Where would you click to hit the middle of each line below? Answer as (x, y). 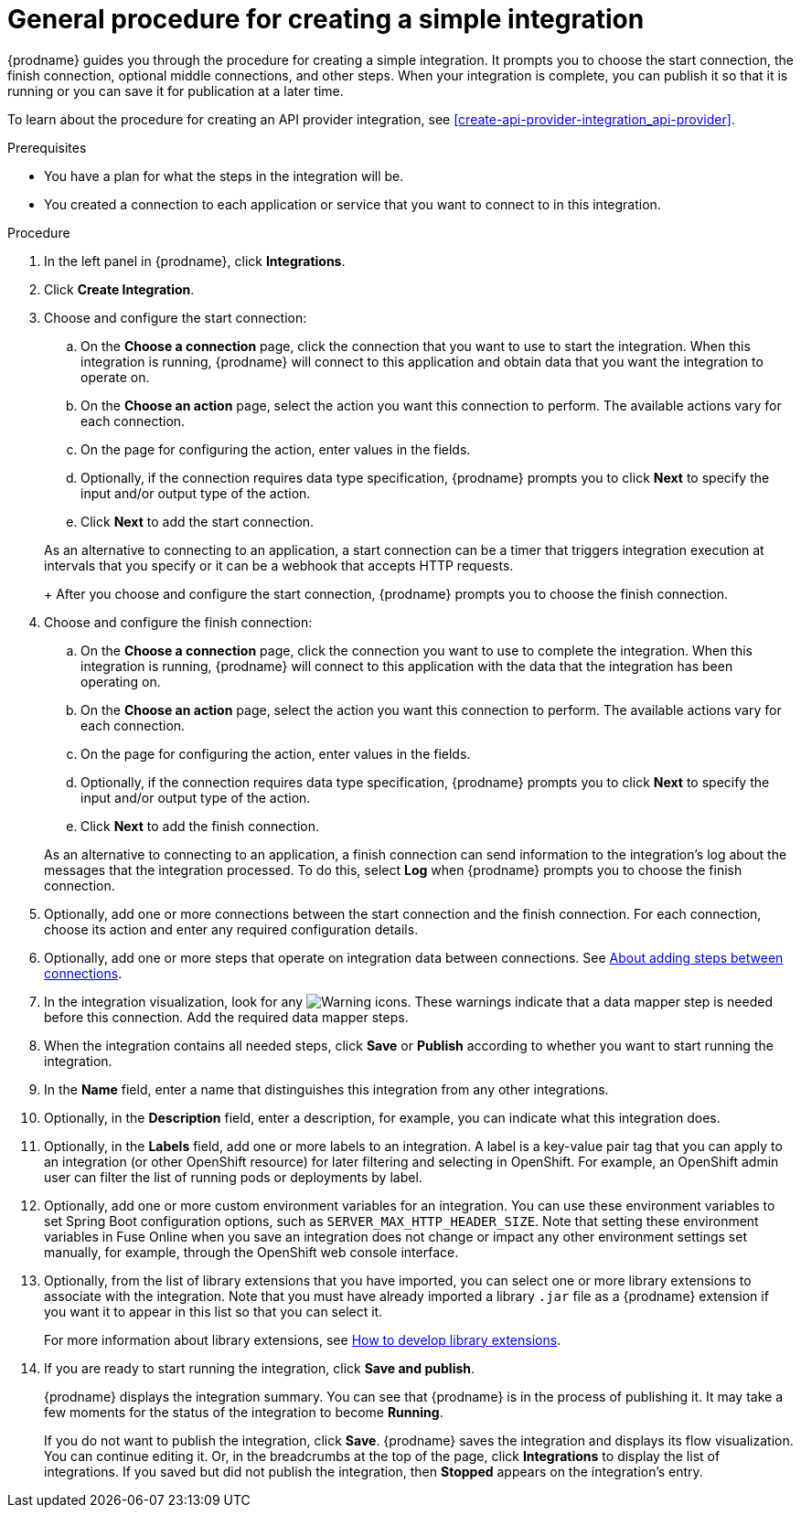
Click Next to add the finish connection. (200, 826)
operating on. (121, 681)
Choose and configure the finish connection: (178, 622)
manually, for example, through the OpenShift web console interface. (251, 1252)
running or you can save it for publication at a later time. (176, 91)
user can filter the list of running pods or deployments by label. (233, 1177)
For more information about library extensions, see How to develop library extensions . (303, 1339)
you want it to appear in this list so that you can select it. (214, 1311)
